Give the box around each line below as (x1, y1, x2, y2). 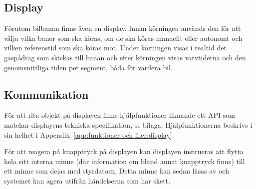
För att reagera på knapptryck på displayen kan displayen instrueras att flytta (4, 146, 244, 157)
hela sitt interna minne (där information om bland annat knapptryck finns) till (4, 156, 245, 166)
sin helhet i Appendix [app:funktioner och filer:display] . (4, 129, 174, 140)
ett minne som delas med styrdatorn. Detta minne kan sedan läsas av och (4, 166, 230, 176)
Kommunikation (4, 86, 89, 102)
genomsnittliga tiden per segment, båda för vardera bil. (4, 62, 173, 72)
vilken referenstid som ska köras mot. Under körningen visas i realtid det (4, 42, 227, 53)
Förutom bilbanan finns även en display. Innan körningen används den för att (4, 23, 241, 33)
